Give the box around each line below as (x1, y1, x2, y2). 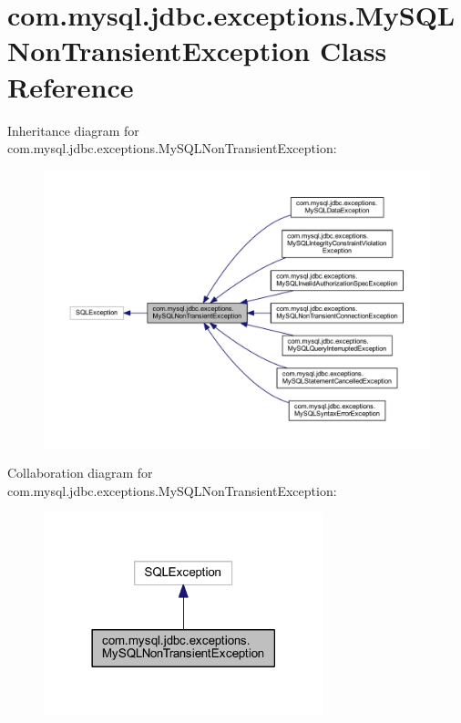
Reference (7, 67, 134, 105)
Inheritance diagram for (7, 120, 139, 139)
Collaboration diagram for (7, 463, 153, 482)
